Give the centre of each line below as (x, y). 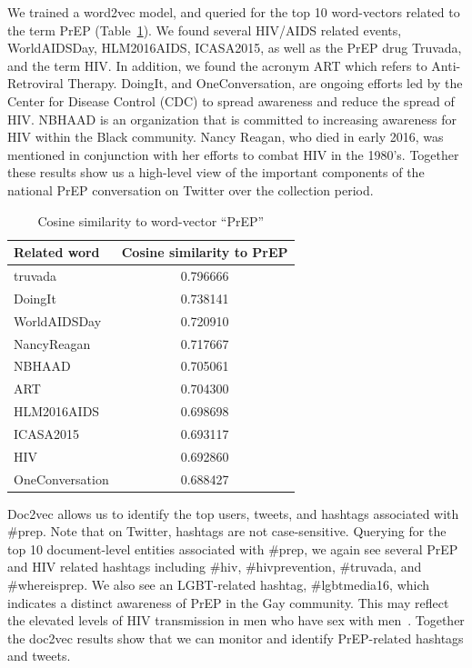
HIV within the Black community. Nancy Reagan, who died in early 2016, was (226, 137)
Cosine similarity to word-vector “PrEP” (151, 220)
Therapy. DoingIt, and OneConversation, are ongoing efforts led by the (265, 83)
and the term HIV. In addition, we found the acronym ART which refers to (217, 65)
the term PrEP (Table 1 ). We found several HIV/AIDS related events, (205, 30)
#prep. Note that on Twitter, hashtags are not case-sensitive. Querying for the (227, 531)
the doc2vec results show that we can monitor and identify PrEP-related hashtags (236, 638)
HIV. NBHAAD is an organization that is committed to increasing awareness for (232, 119)
